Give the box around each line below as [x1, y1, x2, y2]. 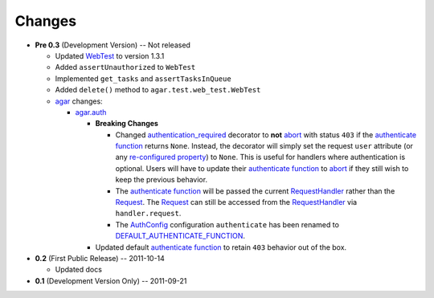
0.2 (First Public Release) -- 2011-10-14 [35, 253, 165, 263]
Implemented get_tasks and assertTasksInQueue [55, 73, 232, 84]
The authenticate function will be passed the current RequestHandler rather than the [115, 186, 395, 196]
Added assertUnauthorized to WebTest [55, 63, 196, 72]
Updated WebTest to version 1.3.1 [55, 51, 165, 60]
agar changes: [55, 96, 104, 106]
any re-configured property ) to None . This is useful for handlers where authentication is [115, 153, 406, 162]
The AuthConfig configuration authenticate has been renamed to [115, 219, 339, 229]
